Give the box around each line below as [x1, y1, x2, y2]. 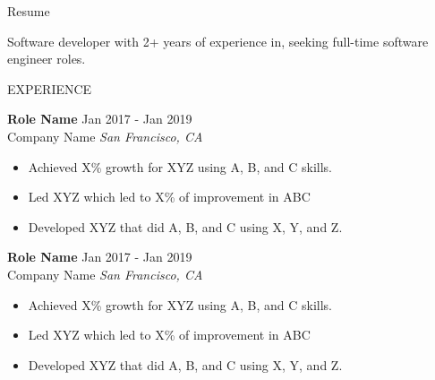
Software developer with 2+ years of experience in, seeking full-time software [7, 31, 429, 50]
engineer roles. [7, 49, 86, 68]
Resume [7, 2, 50, 20]
